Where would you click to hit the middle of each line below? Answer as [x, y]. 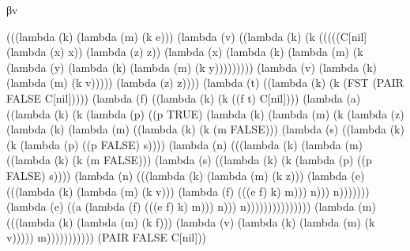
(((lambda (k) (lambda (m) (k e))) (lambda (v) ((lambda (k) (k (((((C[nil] [187, 36]
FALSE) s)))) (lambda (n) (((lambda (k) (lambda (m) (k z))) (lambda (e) [186, 175]
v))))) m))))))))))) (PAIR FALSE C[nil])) [107, 237]
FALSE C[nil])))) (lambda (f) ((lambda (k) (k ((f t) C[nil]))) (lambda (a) [184, 97]
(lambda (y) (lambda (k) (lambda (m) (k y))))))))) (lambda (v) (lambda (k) [192, 67]
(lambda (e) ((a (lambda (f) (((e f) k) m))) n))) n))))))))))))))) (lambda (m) [191, 206]
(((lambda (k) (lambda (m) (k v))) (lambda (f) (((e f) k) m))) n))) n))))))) [188, 191]
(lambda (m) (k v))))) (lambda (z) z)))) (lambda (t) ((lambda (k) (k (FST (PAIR [205, 82]
